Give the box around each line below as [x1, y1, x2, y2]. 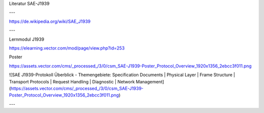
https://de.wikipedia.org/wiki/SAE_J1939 [9, 18, 90, 24]
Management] [135, 79, 164, 84]
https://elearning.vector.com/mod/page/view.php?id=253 [9, 45, 125, 51]
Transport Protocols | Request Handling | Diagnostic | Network [9, 79, 135, 84]
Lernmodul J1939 [9, 36, 44, 42]
